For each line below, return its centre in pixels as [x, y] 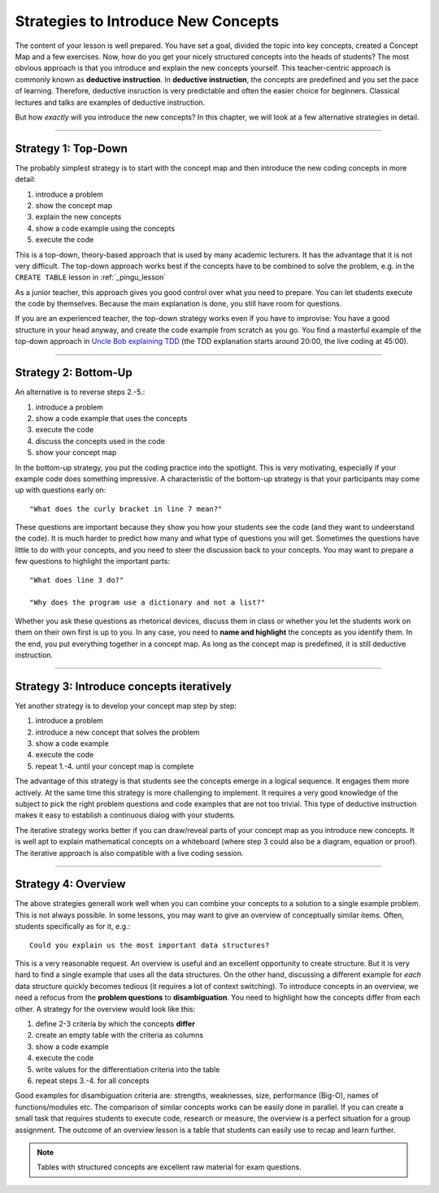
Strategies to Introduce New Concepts [147, 21]
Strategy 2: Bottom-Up [74, 373]
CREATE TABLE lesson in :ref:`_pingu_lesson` [91, 277]
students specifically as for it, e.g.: [73, 926]
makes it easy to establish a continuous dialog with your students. [125, 815]
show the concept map [74, 205]
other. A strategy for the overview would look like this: [105, 1009]
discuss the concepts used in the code [100, 441]
